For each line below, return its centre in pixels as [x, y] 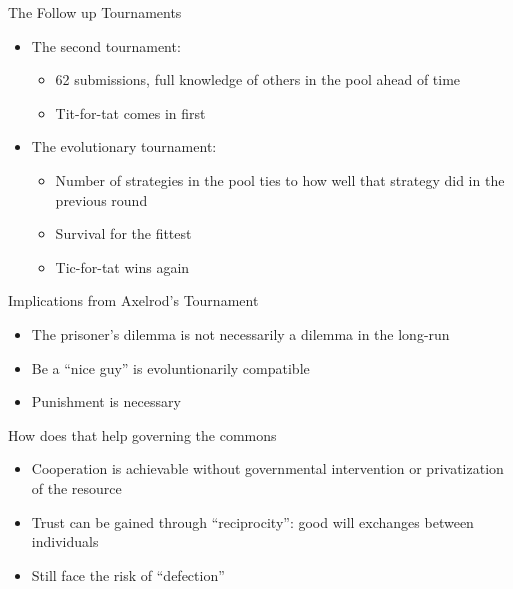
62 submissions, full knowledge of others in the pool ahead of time [258, 79]
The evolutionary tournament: [124, 146]
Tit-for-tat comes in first [130, 112]
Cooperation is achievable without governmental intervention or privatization [267, 468]
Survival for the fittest [123, 233]
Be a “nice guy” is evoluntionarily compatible [170, 367]
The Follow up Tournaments [95, 12]
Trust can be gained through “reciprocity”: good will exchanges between [252, 521]
